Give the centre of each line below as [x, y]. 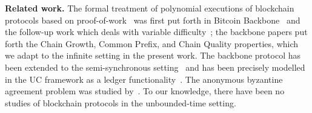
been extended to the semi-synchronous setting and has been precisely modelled [155, 67]
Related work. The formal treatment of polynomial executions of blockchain [150, 8]
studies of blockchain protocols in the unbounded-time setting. [121, 102]
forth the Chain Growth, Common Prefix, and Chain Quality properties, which [152, 43]
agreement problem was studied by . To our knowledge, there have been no [145, 91]
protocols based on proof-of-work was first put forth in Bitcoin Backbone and [153, 20]
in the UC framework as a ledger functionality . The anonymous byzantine [144, 79]
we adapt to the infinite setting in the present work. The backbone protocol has [153, 55]
